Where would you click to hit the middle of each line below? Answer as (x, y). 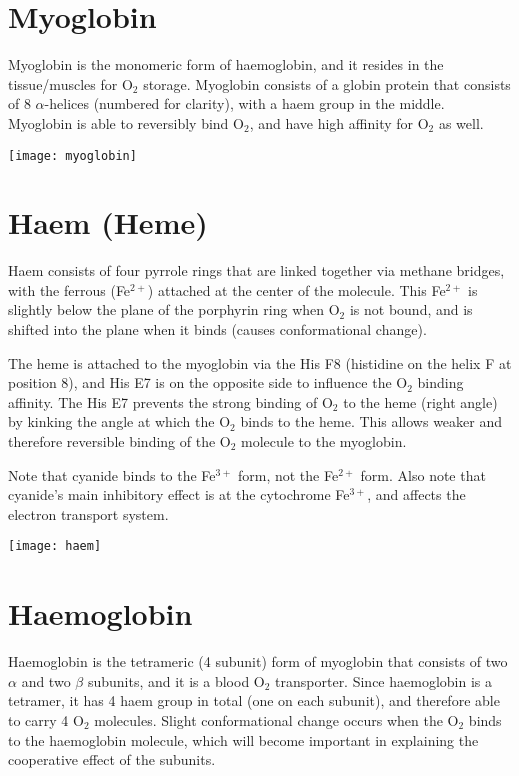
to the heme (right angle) (420, 401)
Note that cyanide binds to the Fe (112, 474)
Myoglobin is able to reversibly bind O (126, 122)
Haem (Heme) (108, 222)
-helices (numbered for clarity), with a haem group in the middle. (244, 103)
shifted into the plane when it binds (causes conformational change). (217, 329)
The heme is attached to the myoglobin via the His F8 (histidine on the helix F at (260, 362)
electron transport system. (88, 513)
